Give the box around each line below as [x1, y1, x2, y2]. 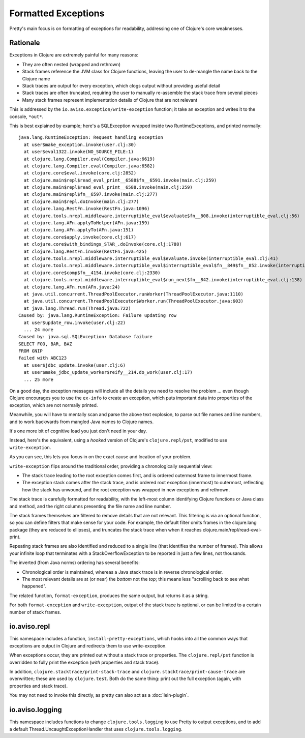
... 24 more [23, 327, 53, 333]
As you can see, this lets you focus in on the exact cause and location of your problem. [9, 454, 192, 460]
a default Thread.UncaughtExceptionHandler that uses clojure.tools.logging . [9, 726, 182, 732]
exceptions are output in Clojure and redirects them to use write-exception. [9, 642, 167, 648]
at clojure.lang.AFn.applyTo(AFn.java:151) [23, 227, 134, 233]
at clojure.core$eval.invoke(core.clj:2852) [23, 170, 137, 176]
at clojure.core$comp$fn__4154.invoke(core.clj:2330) [23, 270, 161, 276]
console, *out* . [9, 113, 44, 120]
